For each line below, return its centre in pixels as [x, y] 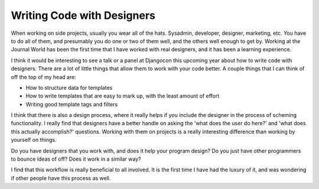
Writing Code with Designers [83, 15]
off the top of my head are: [43, 77]
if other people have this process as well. [61, 178]
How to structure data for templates [69, 87]
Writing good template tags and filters [72, 104]
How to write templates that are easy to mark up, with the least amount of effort [123, 96]
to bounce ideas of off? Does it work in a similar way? [76, 159]
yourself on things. [34, 140]
